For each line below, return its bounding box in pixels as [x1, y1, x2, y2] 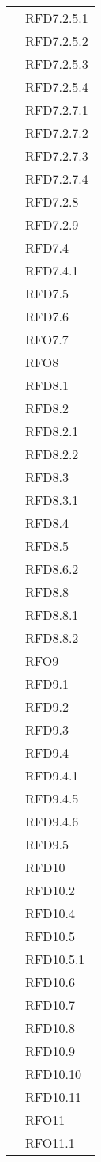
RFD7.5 [25, 284, 69, 302]
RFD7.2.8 [25, 192, 79, 211]
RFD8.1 [25, 376, 69, 394]
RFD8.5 [25, 537, 69, 555]
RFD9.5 [25, 835, 69, 853]
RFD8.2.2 [25, 445, 79, 463]
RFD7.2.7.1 [25, 101, 88, 119]
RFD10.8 [25, 1019, 75, 1037]
